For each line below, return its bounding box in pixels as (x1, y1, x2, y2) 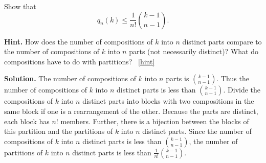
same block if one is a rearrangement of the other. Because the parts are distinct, (4, 105, 258, 116)
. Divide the (223, 84, 261, 95)
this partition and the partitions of (4, 126, 113, 136)
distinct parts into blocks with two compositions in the (82, 96, 254, 106)
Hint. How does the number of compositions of (4, 36, 153, 46)
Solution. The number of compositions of (4, 73, 137, 84)
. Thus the (216, 73, 249, 84)
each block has (4, 115, 50, 126)
